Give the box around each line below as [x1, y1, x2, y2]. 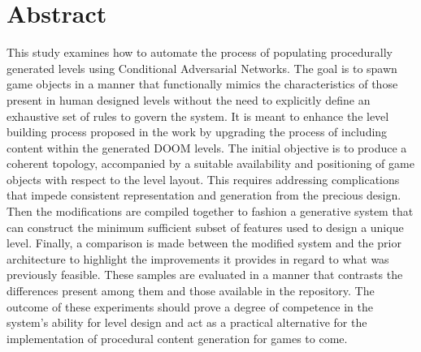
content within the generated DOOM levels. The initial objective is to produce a [7, 139, 407, 156]
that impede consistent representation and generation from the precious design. [7, 187, 401, 204]
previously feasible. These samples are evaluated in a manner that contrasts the [7, 266, 403, 283]
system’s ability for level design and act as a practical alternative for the [7, 314, 367, 331]
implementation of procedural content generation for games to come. [7, 329, 348, 346]
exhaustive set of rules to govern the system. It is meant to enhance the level [7, 107, 389, 124]
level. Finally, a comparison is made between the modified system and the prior [7, 234, 401, 251]
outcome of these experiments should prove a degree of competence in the [7, 298, 374, 315]
